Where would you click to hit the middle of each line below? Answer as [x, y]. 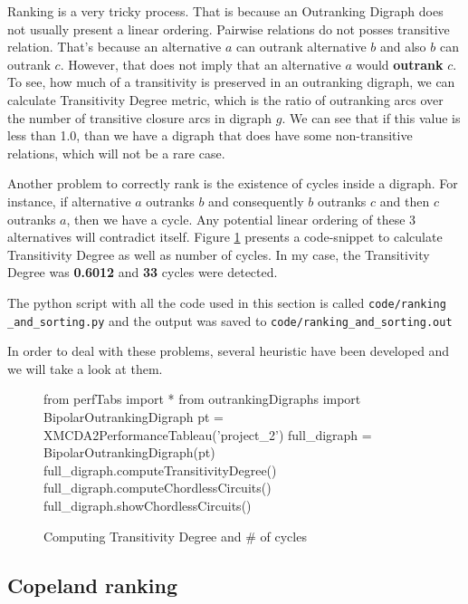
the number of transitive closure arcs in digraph [140, 117]
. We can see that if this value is [371, 117]
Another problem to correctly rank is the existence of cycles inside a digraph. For [233, 183]
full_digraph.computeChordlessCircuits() [158, 488]
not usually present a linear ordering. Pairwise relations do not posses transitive [229, 29]
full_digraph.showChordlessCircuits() [148, 505]
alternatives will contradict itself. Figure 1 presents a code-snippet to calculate [225, 237]
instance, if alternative [69, 201]
